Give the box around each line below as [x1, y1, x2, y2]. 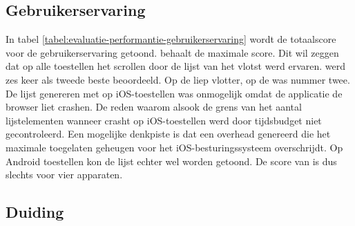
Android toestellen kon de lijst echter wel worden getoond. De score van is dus [6, 153, 337, 168]
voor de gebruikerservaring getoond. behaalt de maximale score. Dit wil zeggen [6, 45, 339, 59]
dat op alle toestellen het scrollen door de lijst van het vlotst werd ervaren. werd [6, 59, 346, 73]
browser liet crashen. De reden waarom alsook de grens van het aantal [6, 100, 302, 114]
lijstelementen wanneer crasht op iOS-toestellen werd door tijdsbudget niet [6, 113, 322, 127]
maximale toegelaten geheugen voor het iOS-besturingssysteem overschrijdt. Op [6, 140, 343, 154]
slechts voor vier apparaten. [6, 167, 123, 182]
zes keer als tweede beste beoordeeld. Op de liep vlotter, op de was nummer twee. [6, 72, 350, 86]
